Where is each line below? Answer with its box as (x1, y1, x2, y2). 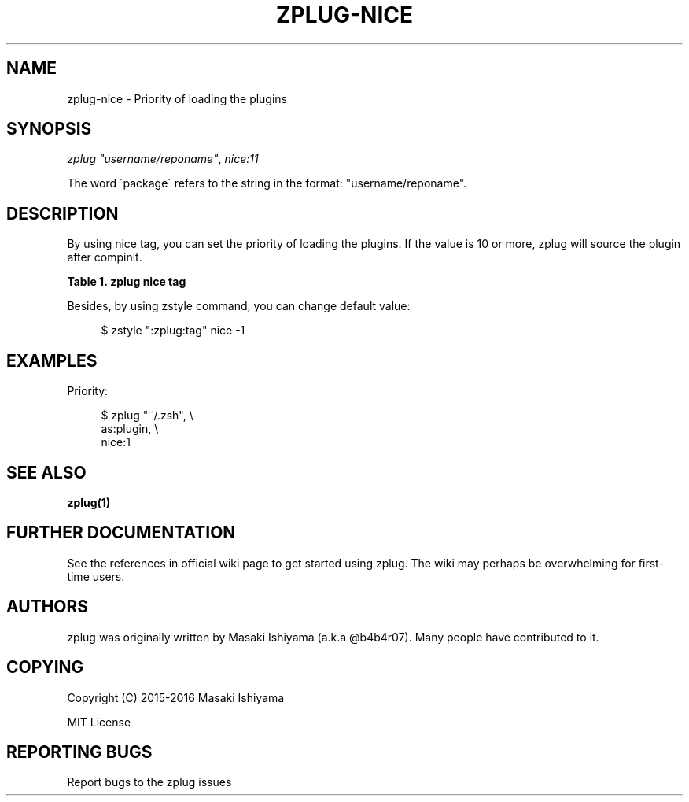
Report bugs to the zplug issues (67, 775, 232, 789)
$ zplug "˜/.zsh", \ (101, 408, 193, 423)
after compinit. (67, 250, 142, 264)
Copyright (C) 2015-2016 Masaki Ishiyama (67, 690, 285, 704)
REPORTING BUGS (6, 741, 153, 762)
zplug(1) (67, 495, 111, 509)
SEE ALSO (6, 462, 87, 482)
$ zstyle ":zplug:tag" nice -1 (101, 323, 245, 338)
